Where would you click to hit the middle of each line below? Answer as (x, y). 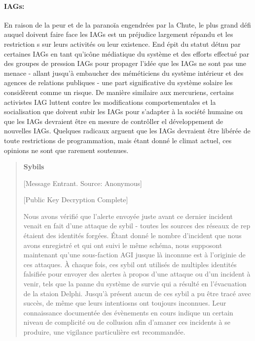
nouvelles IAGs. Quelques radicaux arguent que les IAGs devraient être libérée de (127, 131)
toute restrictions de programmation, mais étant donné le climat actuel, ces (118, 140)
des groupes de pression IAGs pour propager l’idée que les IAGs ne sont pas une (125, 63)
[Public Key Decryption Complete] (76, 200)
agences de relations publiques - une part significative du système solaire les (118, 82)
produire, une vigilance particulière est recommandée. (104, 332)
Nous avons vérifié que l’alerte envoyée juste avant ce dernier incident (128, 216)
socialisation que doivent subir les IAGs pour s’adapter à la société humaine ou (124, 111)
